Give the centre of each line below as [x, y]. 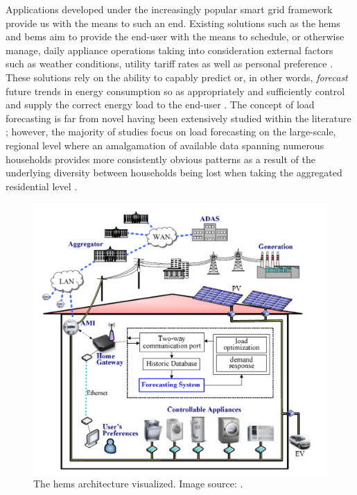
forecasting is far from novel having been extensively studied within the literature [178, 118]
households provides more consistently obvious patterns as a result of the [160, 159]
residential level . [42, 186]
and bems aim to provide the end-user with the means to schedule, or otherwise [175, 36]
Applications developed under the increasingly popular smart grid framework [169, 9]
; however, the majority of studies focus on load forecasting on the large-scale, [171, 132]
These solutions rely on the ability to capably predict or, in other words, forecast [177, 77]
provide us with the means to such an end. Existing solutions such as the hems [173, 23]
